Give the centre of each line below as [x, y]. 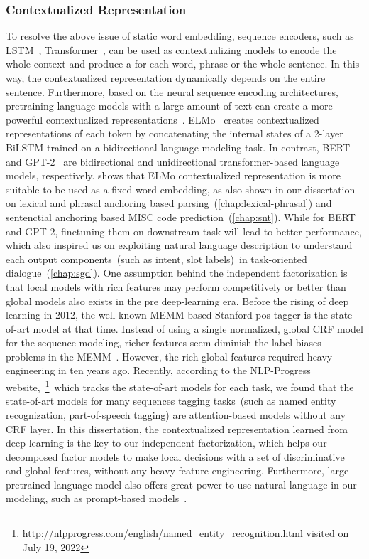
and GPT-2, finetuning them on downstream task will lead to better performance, [184, 231]
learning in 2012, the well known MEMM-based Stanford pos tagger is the [167, 315]
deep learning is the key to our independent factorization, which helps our [166, 443]
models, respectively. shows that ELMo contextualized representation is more [173, 175]
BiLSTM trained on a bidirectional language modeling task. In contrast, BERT [178, 147]
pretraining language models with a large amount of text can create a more [169, 106]
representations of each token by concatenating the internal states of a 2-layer [175, 133]
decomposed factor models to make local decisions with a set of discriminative [175, 456]
